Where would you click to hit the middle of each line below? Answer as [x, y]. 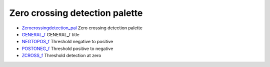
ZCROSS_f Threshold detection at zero [61, 56]
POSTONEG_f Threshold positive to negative [67, 48]
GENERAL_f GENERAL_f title [50, 34]
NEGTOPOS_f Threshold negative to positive [67, 42]
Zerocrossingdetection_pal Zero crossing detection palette [82, 28]
